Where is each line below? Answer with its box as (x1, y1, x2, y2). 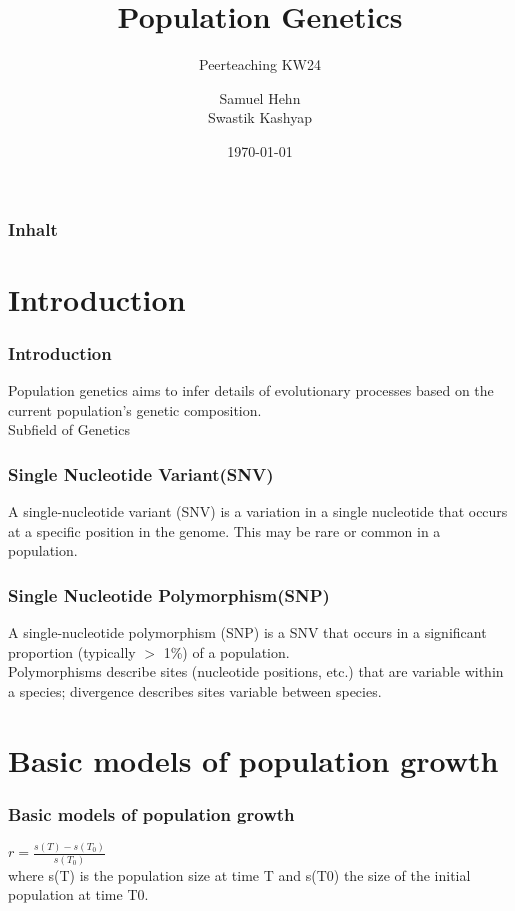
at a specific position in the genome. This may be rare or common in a (8, 520, 441, 541)
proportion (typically (8, 641, 136, 662)
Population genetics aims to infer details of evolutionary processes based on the (8, 380, 494, 401)
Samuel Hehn (219, 87, 301, 108)
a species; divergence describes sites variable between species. (8, 680, 382, 701)
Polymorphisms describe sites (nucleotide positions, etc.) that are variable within (8, 661, 504, 682)
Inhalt (8, 216, 58, 241)
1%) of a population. (163, 641, 290, 662)
